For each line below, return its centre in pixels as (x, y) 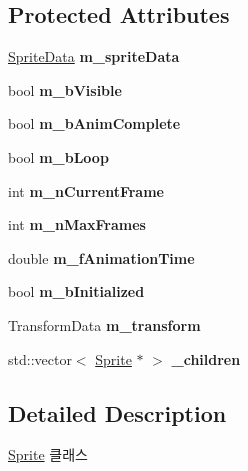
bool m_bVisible (65, 89)
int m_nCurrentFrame (86, 190)
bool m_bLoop (58, 156)
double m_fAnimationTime (101, 257)
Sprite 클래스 (48, 454)
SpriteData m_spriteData (94, 56)
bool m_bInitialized (76, 291)
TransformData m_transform (104, 324)
